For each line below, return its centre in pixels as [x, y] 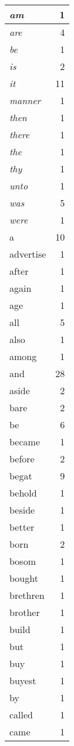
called [21, 715]
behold [23, 493]
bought [24, 578]
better [22, 527]
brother [25, 612]
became [25, 442]
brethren [27, 595]
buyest [23, 680]
